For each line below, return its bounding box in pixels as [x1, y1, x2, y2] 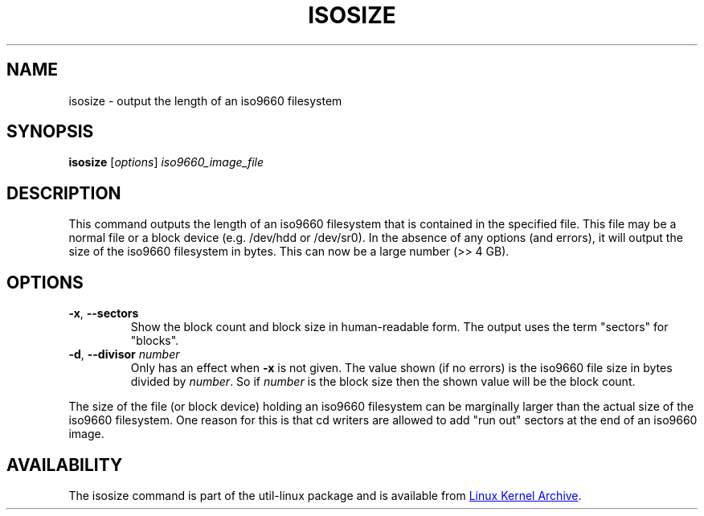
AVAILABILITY [6, 454, 123, 475]
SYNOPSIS [6, 121, 94, 142]
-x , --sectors [68, 306, 139, 321]
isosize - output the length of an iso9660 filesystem [68, 93, 342, 108]
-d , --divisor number [68, 347, 180, 362]
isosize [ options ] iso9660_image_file [68, 155, 264, 170]
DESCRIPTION [6, 182, 121, 203]
